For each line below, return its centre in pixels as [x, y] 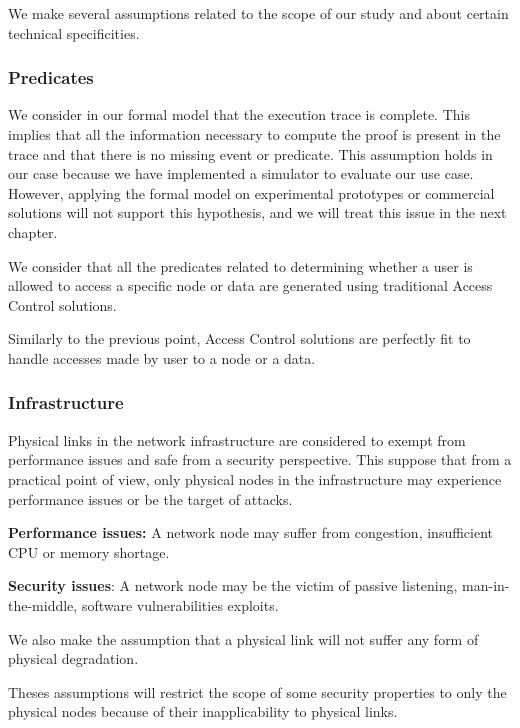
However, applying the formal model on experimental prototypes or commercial [251, 192]
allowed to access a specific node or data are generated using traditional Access [250, 285]
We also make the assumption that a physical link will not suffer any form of [243, 638]
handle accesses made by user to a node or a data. [162, 357]
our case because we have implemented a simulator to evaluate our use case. [241, 173]
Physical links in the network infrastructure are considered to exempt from [237, 439]
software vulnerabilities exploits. [180, 604]
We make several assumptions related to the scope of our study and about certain [258, 13]
